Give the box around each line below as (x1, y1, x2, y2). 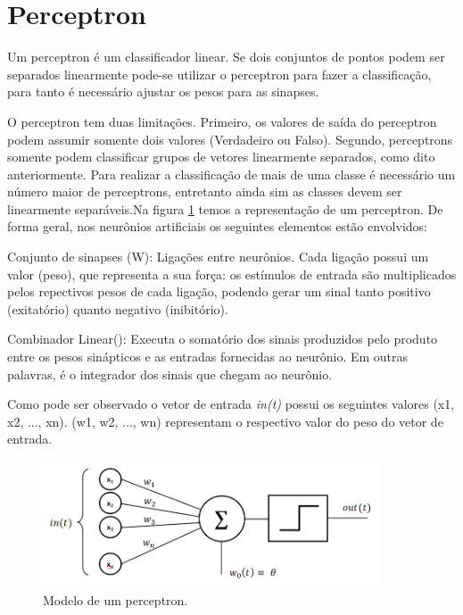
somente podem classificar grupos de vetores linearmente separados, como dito (7, 147, 435, 166)
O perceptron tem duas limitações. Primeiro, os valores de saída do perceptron (7, 112, 437, 130)
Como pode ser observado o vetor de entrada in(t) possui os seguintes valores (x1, (7, 395, 455, 413)
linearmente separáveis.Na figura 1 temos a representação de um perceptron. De (7, 199, 443, 218)
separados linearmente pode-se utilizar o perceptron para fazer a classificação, (7, 64, 432, 83)
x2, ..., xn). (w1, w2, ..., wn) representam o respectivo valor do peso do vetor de (7, 411, 443, 430)
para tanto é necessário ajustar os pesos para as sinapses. (7, 82, 319, 101)
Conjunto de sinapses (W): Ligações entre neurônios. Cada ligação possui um (7, 247, 429, 266)
